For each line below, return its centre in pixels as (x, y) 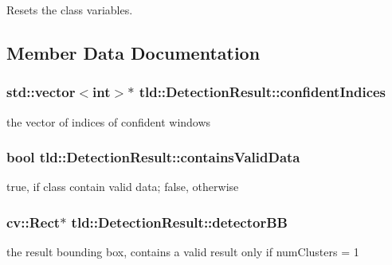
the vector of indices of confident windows (109, 121)
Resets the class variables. (70, 10)
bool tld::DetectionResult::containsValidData (153, 157)
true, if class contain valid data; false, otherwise (123, 187)
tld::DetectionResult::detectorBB (179, 222)
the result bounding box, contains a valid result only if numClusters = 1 (183, 252)
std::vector (41, 92)
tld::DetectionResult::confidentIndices (263, 92)
